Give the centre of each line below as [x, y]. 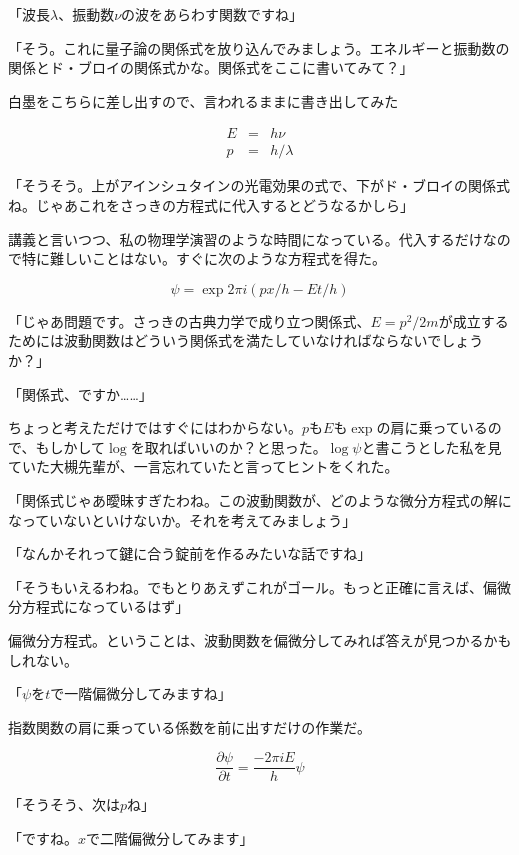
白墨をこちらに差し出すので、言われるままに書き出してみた [203, 100]
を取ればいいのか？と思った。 [228, 446]
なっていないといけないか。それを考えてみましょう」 [182, 519]
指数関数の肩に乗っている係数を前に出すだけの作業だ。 [189, 726]
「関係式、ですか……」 [80, 393]
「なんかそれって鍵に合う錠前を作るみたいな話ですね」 [190, 553]
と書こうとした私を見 [431, 446]
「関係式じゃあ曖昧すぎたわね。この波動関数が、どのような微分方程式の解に [260, 499]
